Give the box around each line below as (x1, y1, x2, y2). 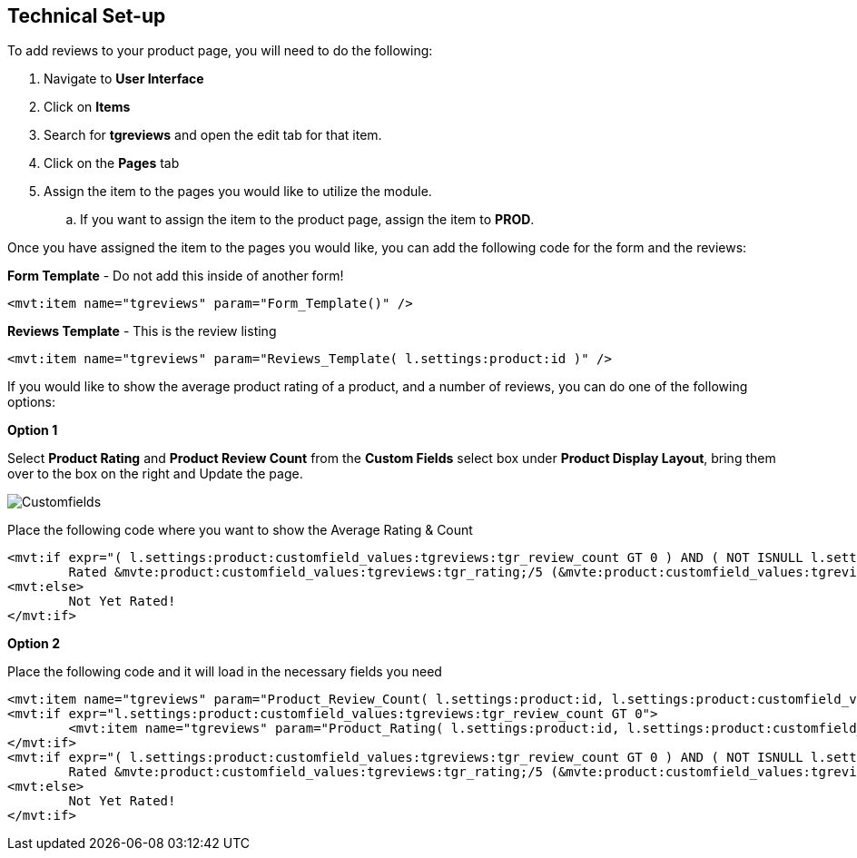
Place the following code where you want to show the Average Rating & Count (7, 522, 473, 538)
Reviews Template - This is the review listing (7, 323, 277, 340)
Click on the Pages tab (44, 155, 180, 172)
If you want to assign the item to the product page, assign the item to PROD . (80, 212, 535, 228)
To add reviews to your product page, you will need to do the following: (7, 43, 433, 59)
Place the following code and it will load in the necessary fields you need (7, 664, 442, 680)
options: (7, 394, 56, 410)
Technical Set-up (7, 5, 166, 27)
